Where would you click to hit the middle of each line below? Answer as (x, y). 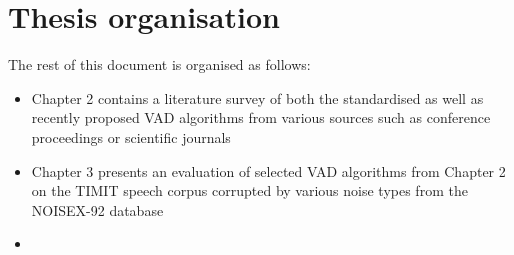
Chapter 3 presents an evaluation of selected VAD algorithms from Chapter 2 (268, 170)
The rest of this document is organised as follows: (159, 64)
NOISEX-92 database (97, 209)
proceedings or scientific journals (131, 136)
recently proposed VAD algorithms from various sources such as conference (261, 117)
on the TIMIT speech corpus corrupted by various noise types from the (249, 190)
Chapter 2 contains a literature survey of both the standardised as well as (257, 97)
